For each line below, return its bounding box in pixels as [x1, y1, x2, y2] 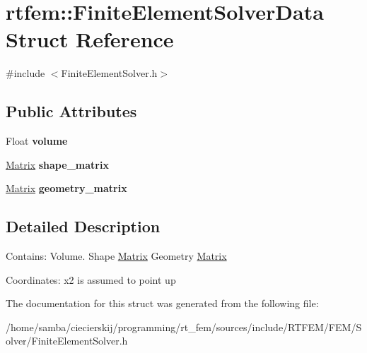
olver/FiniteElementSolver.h [6, 333, 128, 348]
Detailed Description [6, 215, 161, 237]
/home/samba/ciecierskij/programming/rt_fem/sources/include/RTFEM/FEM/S [6, 319, 362, 334]
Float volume [6, 133, 68, 148]
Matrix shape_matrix [6, 157, 109, 172]
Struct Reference [6, 25, 174, 54]
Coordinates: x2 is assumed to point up [6, 272, 176, 287]
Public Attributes [6, 100, 137, 122]
